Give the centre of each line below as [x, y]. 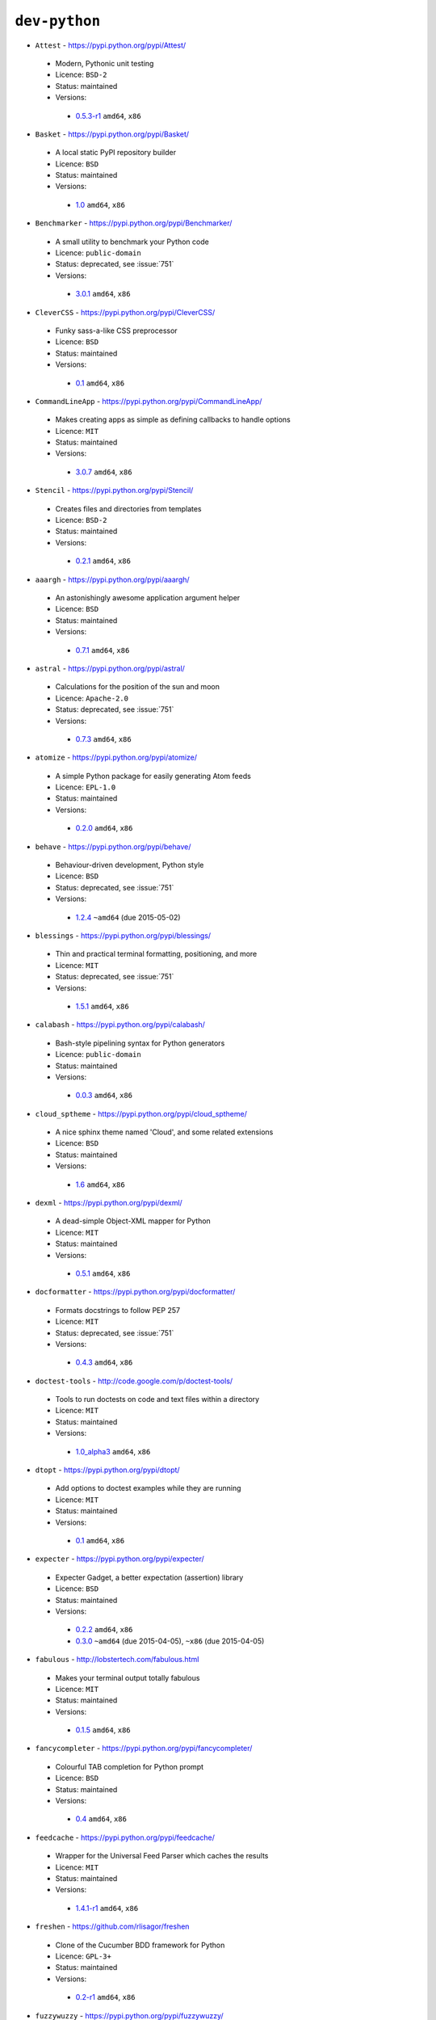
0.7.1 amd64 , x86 [103, 650]
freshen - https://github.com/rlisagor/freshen [112, 1926]
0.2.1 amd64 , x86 [103, 561]
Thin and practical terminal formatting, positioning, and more [156, 954]
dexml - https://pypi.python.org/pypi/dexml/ [109, 1203]
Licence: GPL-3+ [84, 1956]
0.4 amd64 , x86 [101, 1819]
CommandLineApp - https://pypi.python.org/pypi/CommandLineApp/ [149, 401]
